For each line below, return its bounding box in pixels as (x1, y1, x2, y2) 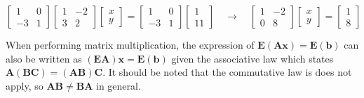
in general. (95, 78, 141, 92)
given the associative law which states (171, 51, 334, 65)
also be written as (6, 51, 82, 65)
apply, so (6, 78, 43, 92)
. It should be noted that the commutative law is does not (102, 65, 352, 79)
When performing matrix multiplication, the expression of (6, 38, 255, 51)
